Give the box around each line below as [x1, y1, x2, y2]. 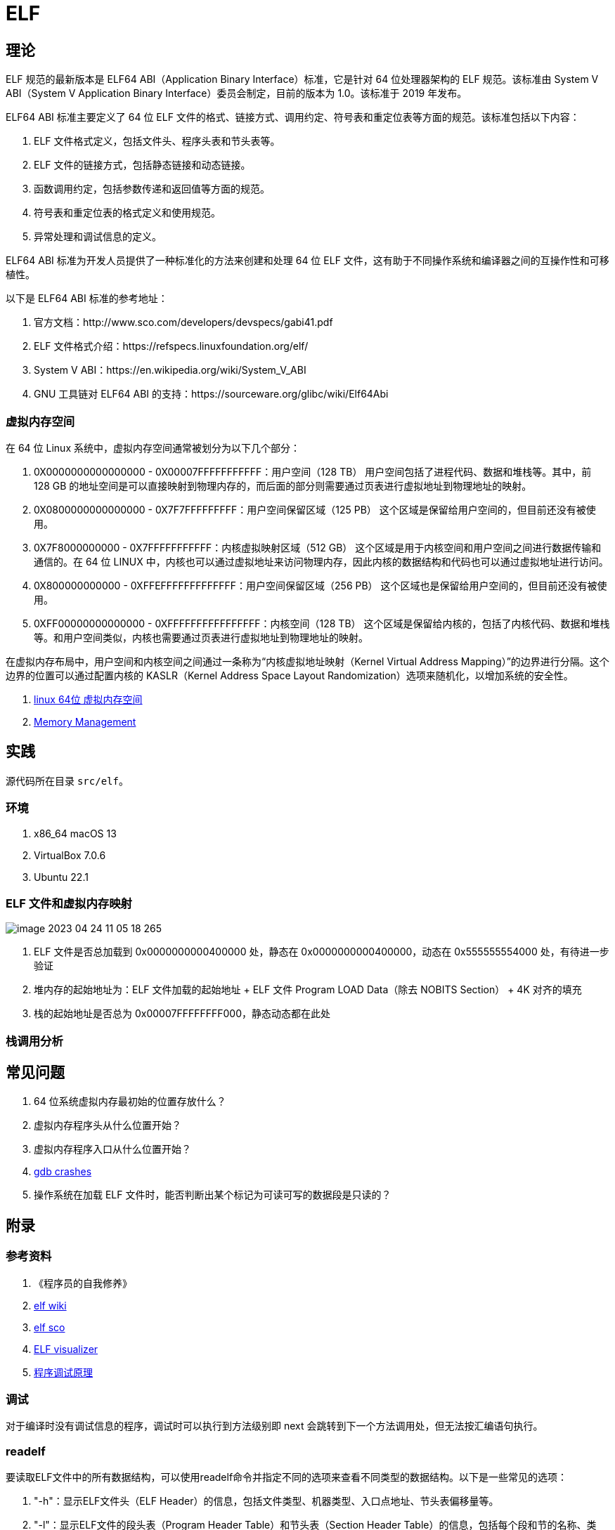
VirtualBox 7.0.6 [34, 849, 106, 861]
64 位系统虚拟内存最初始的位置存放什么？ [34, 1095, 226, 1108]
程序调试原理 [34, 1366, 93, 1378]
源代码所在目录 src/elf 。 [6, 774, 129, 787]
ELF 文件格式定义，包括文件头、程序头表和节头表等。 [34, 135, 280, 148]
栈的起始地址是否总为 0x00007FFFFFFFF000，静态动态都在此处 [34, 1007, 331, 1020]
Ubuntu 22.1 [34, 870, 89, 883]
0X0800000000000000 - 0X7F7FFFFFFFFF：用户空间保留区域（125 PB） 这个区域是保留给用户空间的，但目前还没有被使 [34, 503, 596, 516]
